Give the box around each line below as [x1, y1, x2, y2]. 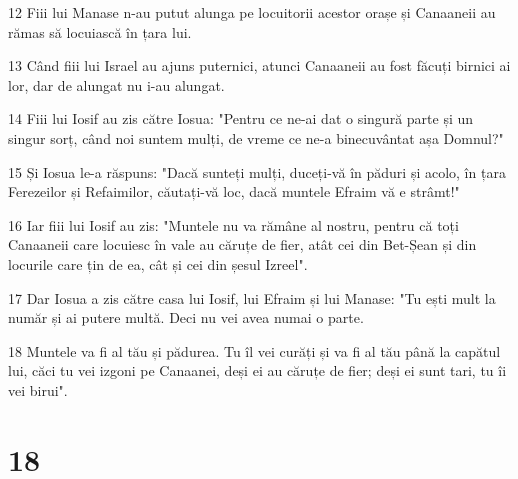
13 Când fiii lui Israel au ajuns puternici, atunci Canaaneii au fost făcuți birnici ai [8, 55, 511, 76]
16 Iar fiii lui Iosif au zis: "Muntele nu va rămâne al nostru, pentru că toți [8, 214, 459, 235]
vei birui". [8, 379, 68, 400]
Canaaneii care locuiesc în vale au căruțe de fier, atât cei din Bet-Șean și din [8, 234, 477, 255]
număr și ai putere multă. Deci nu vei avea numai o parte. [8, 307, 364, 328]
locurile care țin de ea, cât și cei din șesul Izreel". [8, 253, 308, 274]
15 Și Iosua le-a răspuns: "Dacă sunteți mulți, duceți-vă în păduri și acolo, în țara [8, 161, 506, 182]
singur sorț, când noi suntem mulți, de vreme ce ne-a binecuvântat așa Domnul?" [8, 127, 504, 148]
